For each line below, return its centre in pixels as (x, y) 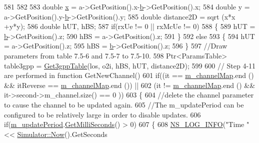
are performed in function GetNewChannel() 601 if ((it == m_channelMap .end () (129, 75)
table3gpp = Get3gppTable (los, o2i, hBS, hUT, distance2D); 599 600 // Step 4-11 (130, 65)
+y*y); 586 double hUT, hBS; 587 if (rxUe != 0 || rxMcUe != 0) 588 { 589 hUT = (130, 26)
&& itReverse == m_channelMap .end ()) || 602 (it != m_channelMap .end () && (130, 85)
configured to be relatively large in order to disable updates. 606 (102, 114)
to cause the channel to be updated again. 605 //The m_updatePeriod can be (124, 104)
